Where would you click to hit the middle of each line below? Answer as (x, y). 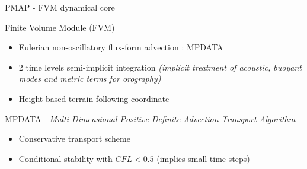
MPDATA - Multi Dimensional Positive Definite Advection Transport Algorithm (150, 118)
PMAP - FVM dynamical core (60, 7)
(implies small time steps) (203, 158)
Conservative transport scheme (74, 138)
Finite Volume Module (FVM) (60, 27)
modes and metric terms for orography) (90, 79)
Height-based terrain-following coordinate (94, 98)
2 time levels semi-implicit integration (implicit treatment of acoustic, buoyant (160, 67)
